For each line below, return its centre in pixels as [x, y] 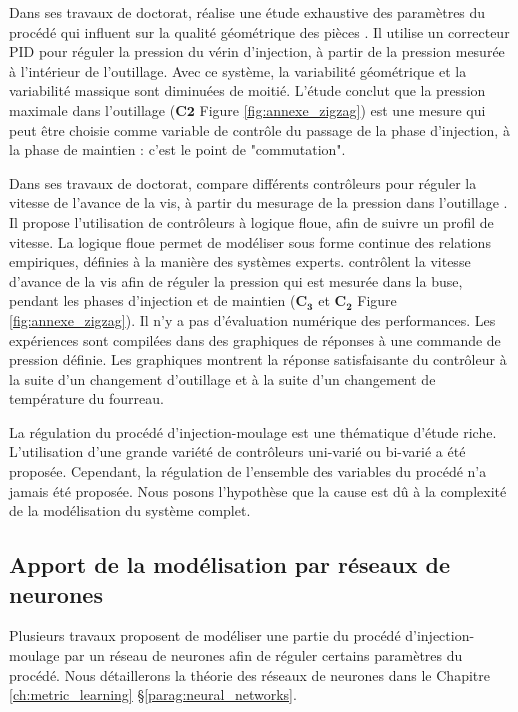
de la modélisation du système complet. [130, 510]
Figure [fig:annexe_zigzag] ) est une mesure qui [342, 109]
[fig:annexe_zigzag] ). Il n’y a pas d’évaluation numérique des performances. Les [252, 319]
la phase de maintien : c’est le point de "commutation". [177, 149]
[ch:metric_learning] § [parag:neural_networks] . [153, 694]
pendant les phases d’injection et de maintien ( [152, 300]
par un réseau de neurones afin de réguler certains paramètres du [263, 655]
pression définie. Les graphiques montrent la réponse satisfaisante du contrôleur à [258, 359]
